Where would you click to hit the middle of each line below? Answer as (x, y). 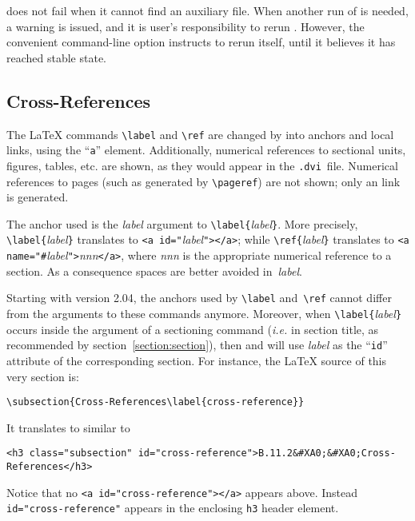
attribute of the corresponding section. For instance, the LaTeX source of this (197, 360)
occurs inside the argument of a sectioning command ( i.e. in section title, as (193, 329)
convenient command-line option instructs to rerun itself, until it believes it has (201, 42)
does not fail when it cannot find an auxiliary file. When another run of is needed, (207, 10)
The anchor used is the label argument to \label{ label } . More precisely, (182, 223)
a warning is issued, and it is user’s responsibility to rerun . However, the (186, 26)
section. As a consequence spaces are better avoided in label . (154, 270)
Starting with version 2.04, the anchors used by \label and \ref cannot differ (199, 298)
